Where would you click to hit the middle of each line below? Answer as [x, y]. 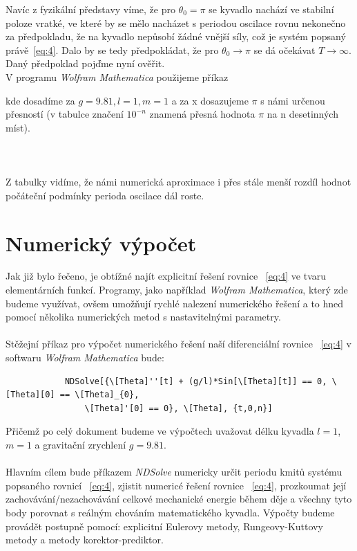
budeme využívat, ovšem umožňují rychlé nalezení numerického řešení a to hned [175, 303]
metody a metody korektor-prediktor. [85, 540]
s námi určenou [293, 100]
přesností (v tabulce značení [65, 114]
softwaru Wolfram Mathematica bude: [85, 357]
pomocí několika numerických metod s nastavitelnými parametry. [143, 317]
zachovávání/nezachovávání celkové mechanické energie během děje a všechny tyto [179, 499]
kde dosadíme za [40, 100]
